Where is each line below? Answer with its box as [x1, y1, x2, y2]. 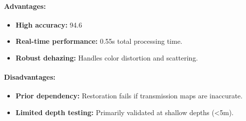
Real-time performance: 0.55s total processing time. [15, 36, 182, 46]
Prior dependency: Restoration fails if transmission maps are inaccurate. [15, 91, 243, 101]
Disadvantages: [4, 72, 56, 82]
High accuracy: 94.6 [15, 19, 82, 30]
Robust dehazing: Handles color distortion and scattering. [15, 52, 198, 62]
